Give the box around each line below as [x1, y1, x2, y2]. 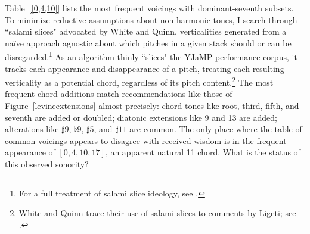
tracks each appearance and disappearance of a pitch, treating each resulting [5, 62, 284, 74]
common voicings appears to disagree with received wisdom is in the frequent [5, 134, 287, 146]
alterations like [5, 123, 59, 135]
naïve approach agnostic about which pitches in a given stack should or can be [5, 36, 292, 49]
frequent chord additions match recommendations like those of [5, 88, 232, 100]
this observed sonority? [5, 158, 89, 170]
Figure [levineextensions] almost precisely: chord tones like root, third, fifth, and [5, 99, 299, 112]
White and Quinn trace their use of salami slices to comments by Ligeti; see [18, 207, 296, 219]
